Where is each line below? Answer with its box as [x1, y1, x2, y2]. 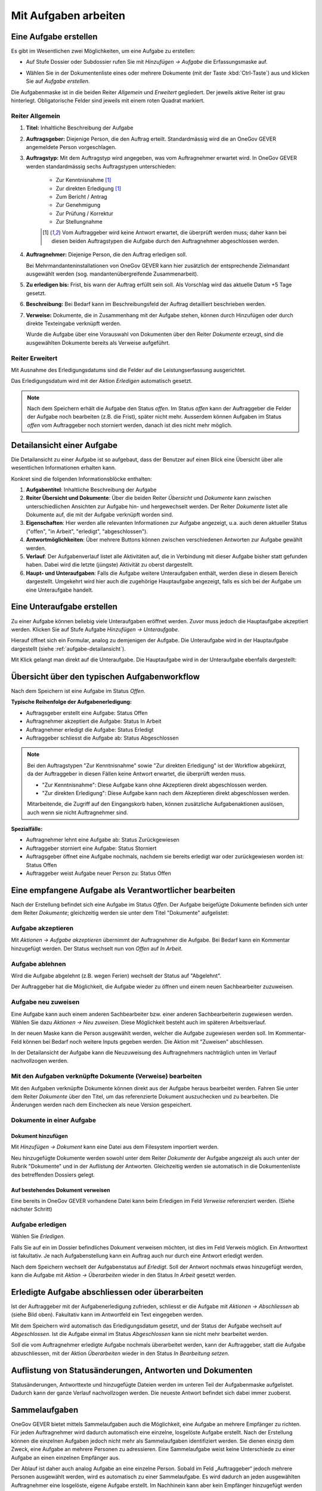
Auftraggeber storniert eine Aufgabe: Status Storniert [26, 845, 157, 852]
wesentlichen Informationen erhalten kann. [11, 464, 116, 471]
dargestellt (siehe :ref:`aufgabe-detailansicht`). [11, 645, 126, 652]
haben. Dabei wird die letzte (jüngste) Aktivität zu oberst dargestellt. [26, 561, 194, 568]
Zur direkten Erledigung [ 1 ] [55, 185, 122, 192]
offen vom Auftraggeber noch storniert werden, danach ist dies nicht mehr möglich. [27, 421, 233, 429]
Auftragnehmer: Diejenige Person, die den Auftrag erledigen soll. [26, 251, 187, 258]
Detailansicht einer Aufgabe [11, 440, 118, 450]
